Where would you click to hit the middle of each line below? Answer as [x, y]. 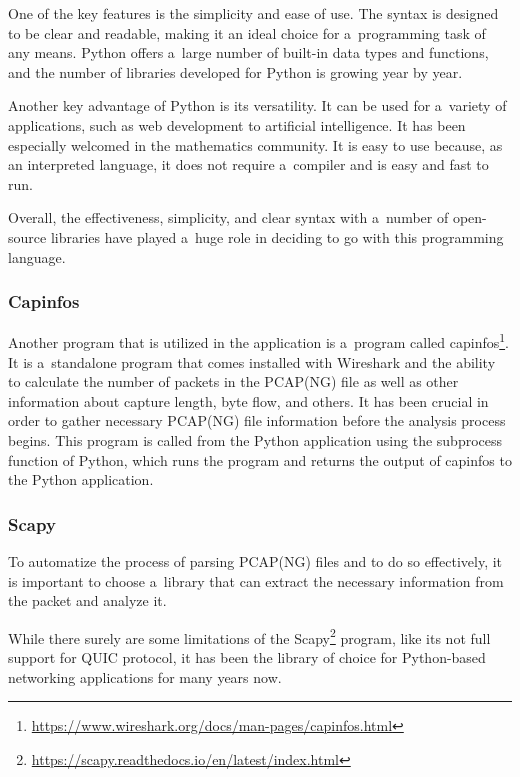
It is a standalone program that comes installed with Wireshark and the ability [252, 361]
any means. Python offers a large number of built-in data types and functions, [248, 52]
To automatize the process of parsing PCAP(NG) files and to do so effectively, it [255, 560]
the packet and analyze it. [87, 600]
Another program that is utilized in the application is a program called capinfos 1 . [258, 340]
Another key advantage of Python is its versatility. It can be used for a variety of [257, 105]
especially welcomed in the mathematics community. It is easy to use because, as [255, 144]
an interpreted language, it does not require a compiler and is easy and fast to [248, 164]
